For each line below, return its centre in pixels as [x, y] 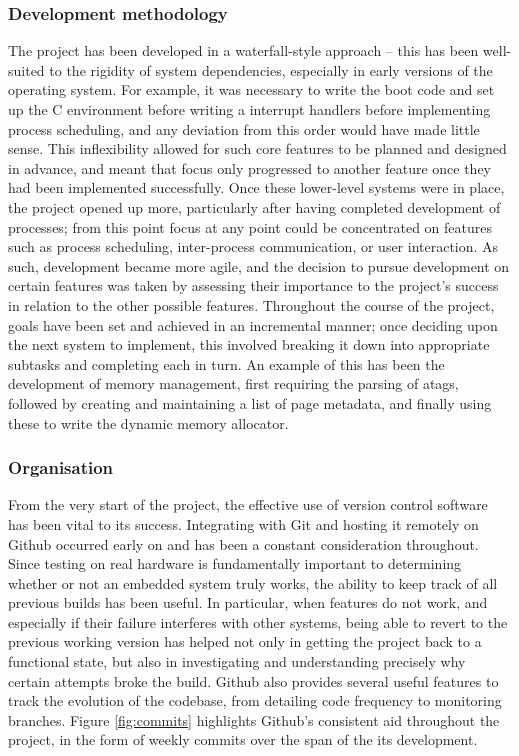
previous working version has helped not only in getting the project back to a [245, 641]
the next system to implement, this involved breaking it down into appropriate [249, 344]
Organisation [61, 467]
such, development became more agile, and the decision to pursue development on [259, 265]
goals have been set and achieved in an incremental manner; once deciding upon [253, 324]
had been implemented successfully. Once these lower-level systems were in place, [256, 187]
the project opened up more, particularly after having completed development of [254, 206]
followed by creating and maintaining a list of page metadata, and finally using [250, 402]
